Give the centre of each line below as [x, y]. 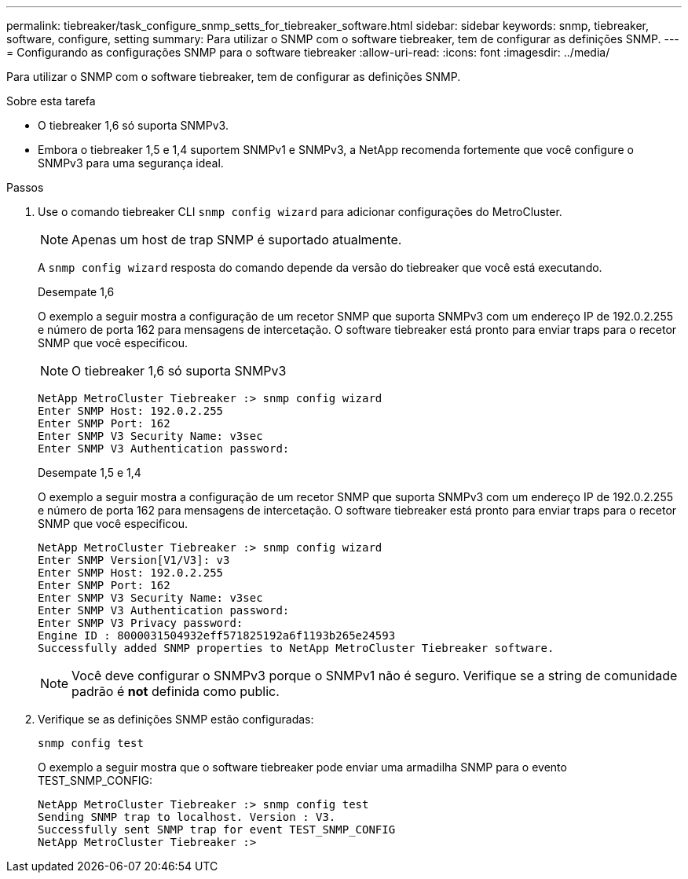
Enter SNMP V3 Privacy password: [141, 623]
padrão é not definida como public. [176, 691]
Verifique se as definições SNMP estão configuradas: [176, 719]
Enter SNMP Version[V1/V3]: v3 [134, 560]
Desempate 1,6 [76, 292]
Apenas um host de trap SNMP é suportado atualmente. [237, 240]
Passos [25, 187]
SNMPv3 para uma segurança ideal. [131, 163]
